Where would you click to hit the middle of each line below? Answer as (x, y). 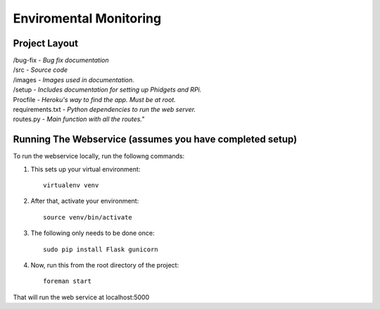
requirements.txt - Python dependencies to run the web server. (104, 110)
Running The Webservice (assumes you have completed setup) (155, 140)
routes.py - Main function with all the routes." (79, 119)
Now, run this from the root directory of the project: (105, 265)
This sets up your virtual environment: (85, 169)
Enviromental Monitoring (87, 18)
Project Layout (46, 43)
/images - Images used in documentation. (74, 80)
